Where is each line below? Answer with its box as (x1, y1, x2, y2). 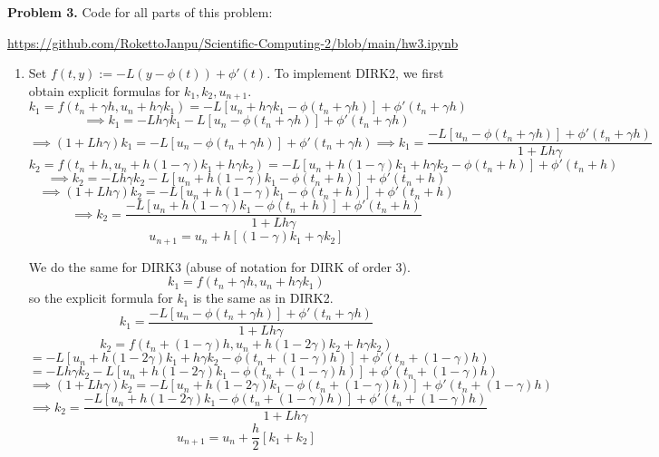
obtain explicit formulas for (28, 81, 180, 100)
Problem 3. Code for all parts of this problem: (7, 3, 273, 21)
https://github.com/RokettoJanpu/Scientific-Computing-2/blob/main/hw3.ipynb (7, 33, 459, 52)
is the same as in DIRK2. (192, 288, 334, 307)
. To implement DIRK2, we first (267, 63, 444, 83)
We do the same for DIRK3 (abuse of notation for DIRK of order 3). (28, 257, 411, 276)
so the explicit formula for (28, 288, 173, 307)
